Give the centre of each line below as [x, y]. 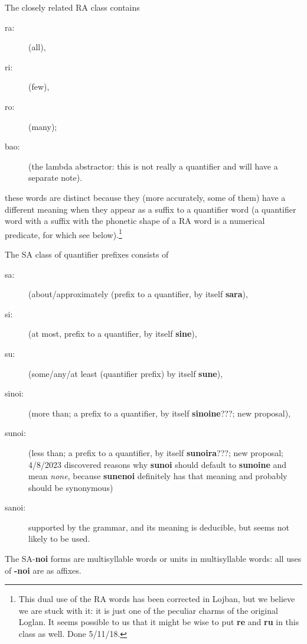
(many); [43, 126]
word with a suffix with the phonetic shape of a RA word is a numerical [135, 221]
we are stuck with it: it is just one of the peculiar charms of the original [148, 610]
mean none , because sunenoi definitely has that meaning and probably [158, 476]
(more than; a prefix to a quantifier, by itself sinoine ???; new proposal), [160, 413]
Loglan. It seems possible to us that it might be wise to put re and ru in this [159, 622]
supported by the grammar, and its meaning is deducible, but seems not [159, 527]
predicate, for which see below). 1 [63, 233]
